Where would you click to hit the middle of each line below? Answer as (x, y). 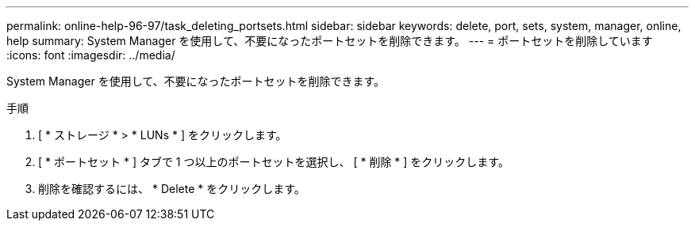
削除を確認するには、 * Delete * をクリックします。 (172, 189)
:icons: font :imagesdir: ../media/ (91, 55)
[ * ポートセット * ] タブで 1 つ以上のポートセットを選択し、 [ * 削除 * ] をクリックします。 (274, 162)
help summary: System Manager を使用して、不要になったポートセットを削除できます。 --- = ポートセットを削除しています (330, 41)
